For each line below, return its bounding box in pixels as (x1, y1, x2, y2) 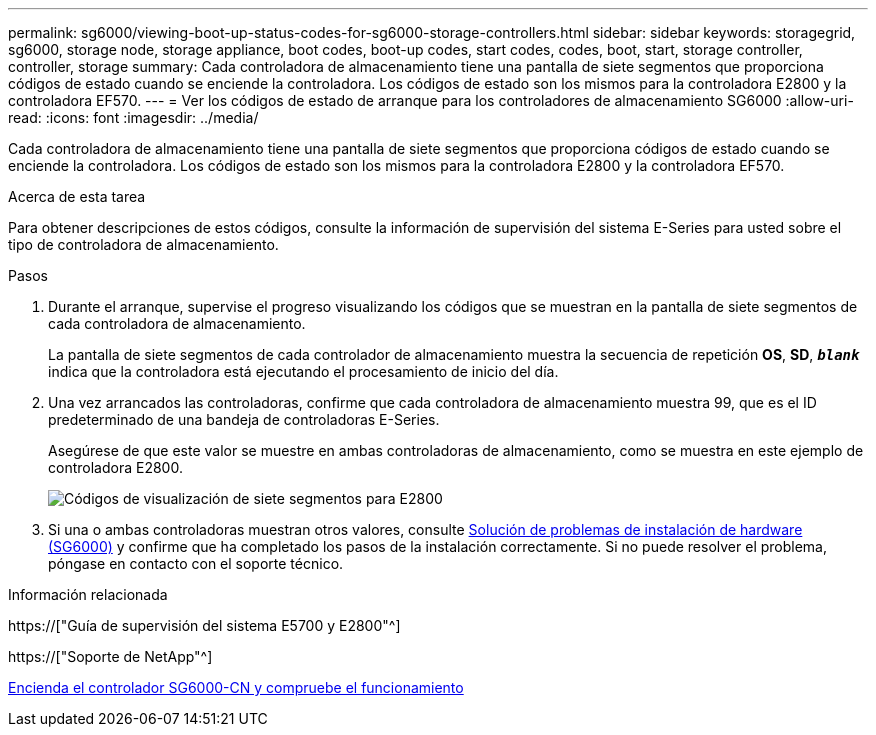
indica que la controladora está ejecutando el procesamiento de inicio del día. (48, 363, 559, 380)
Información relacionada (8, 586, 168, 603)
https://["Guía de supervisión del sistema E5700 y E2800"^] (8, 617, 401, 634)
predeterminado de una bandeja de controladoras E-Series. (48, 411, 440, 428)
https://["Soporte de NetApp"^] (8, 648, 213, 665)
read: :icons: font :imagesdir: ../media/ (8, 109, 259, 126)
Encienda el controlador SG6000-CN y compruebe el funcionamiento (8, 679, 464, 696)
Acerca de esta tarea (8, 188, 146, 205)
